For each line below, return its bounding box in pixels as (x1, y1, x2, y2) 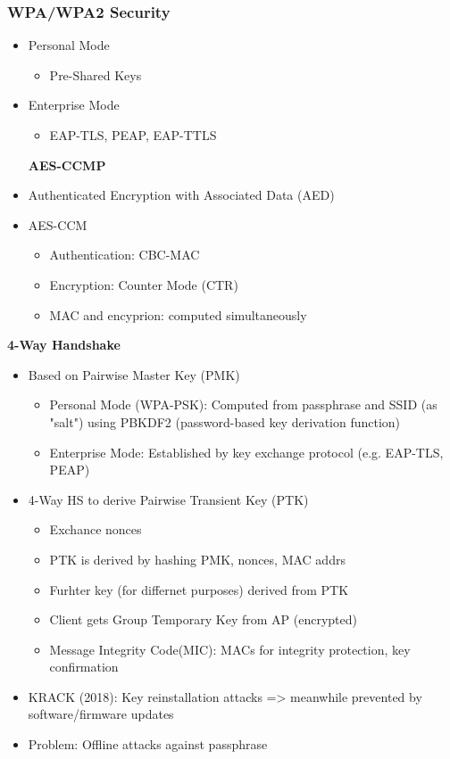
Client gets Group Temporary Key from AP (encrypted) (49, 610, 357, 629)
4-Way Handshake (7, 335, 121, 354)
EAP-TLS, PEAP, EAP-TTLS (49, 126, 217, 144)
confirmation (49, 657, 119, 676)
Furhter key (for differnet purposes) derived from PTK (49, 580, 349, 598)
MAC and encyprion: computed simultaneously (49, 305, 307, 324)
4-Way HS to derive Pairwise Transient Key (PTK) (28, 490, 309, 508)
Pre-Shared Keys (49, 65, 142, 84)
